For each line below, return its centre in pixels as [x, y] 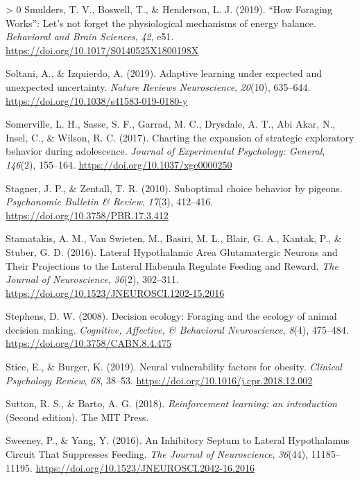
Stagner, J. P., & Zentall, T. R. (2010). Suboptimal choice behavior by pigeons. [174, 188]
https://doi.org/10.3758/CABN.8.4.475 [89, 343]
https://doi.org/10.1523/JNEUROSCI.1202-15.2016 [115, 292]
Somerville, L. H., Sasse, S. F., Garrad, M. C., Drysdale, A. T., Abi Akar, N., [171, 124]
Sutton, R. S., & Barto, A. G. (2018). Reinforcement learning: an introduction [171, 403]
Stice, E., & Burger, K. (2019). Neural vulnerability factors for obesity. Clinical [174, 367]
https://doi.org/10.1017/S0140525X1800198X [102, 50]
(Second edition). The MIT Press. [77, 417]
